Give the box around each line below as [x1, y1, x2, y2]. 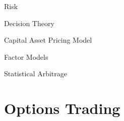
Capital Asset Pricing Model [4, 35, 92, 45]
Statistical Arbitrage [4, 68, 68, 79]
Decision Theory [4, 18, 54, 28]
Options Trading [4, 98, 120, 118]
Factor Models [4, 51, 48, 62]
